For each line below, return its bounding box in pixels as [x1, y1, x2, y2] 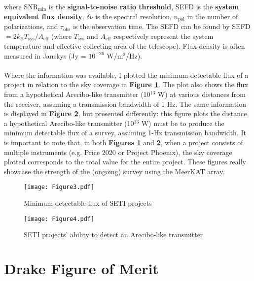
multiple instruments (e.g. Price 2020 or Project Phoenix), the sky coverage [4, 147, 232, 157]
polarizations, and [4, 21, 58, 31]
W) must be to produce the [141, 118, 224, 128]
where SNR [4, 1, 38, 11]
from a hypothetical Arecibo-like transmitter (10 [4, 89, 150, 99]
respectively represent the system [113, 31, 214, 41]
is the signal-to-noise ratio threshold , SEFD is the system [48, 1, 239, 11]
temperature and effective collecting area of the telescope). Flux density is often [4, 41, 245, 51]
